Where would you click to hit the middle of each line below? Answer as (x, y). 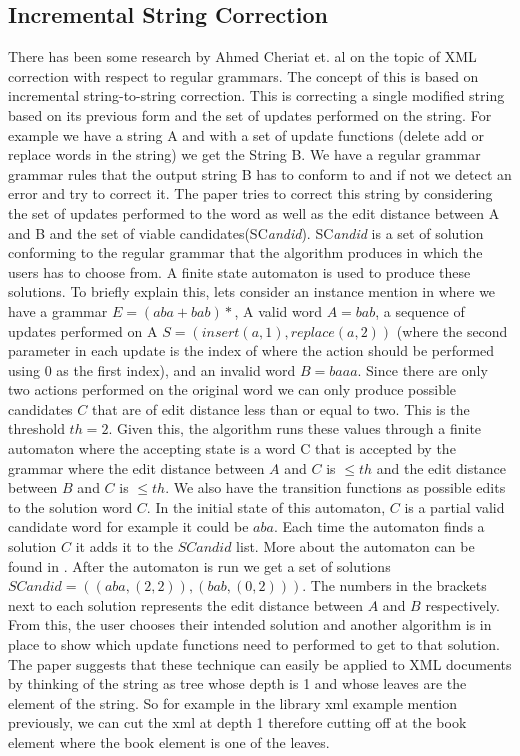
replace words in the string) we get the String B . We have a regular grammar (244, 154)
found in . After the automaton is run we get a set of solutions (199, 565)
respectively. (462, 604)
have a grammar (58, 310)
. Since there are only (422, 369)
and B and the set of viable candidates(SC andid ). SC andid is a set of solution (246, 232)
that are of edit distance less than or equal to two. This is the (280, 408)
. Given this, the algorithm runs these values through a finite (295, 428)
